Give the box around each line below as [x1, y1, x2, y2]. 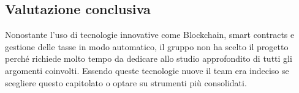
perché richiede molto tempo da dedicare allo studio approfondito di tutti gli [5, 52, 292, 65]
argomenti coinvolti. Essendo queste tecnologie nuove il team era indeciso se [5, 64, 289, 76]
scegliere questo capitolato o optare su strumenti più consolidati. [5, 76, 247, 89]
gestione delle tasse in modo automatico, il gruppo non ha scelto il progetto [5, 40, 289, 53]
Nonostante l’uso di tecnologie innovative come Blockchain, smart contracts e [5, 28, 295, 41]
